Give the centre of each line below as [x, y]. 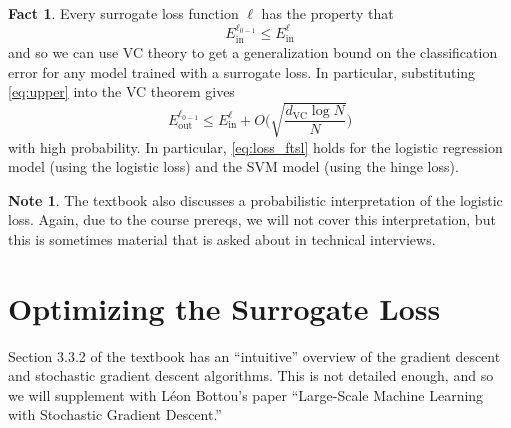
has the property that [327, 13]
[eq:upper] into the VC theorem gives [121, 91]
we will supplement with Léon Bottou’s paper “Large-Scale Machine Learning [246, 394]
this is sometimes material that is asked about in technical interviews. [222, 238]
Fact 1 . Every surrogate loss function [123, 13]
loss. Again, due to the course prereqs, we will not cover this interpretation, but [252, 219]
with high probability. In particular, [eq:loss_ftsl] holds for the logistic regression [255, 146]
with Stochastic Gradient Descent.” [115, 414]
